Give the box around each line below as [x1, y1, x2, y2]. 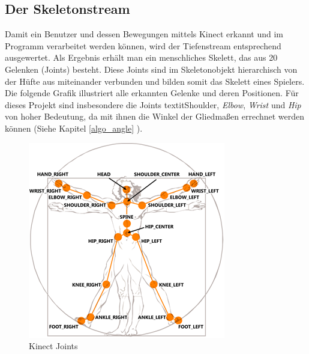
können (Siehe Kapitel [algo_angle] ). [5, 121, 143, 134]
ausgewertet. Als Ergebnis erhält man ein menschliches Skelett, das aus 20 [5, 51, 278, 64]
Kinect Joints [29, 340, 78, 352]
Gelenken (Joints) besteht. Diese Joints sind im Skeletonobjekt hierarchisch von [5, 63, 298, 75]
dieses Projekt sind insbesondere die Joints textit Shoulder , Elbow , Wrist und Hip [5, 98, 301, 111]
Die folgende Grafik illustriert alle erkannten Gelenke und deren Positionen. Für [5, 87, 299, 99]
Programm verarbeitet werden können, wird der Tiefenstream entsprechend [5, 39, 281, 52]
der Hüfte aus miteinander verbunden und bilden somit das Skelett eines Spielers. [5, 75, 305, 87]
